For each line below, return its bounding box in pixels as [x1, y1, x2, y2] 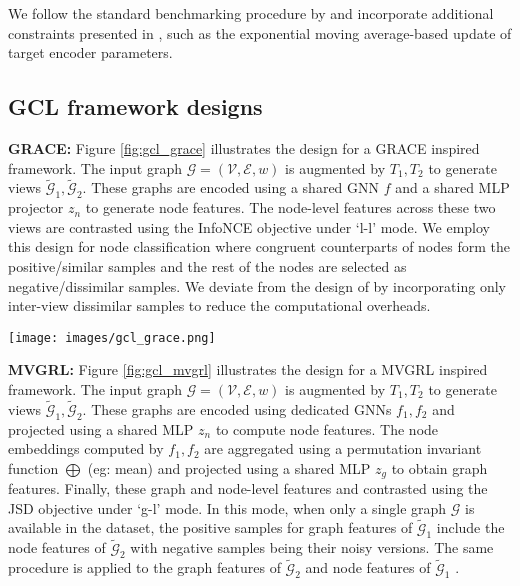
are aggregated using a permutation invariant [204, 438, 482, 459]
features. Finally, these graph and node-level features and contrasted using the [8, 478, 488, 499]
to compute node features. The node [215, 418, 439, 439]
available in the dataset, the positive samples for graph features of [8, 517, 413, 538]
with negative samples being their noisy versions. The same [130, 537, 494, 558]
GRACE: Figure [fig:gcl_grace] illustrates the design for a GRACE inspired [8, 137, 480, 158]
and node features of [305, 557, 431, 578]
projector [8, 197, 64, 218]
